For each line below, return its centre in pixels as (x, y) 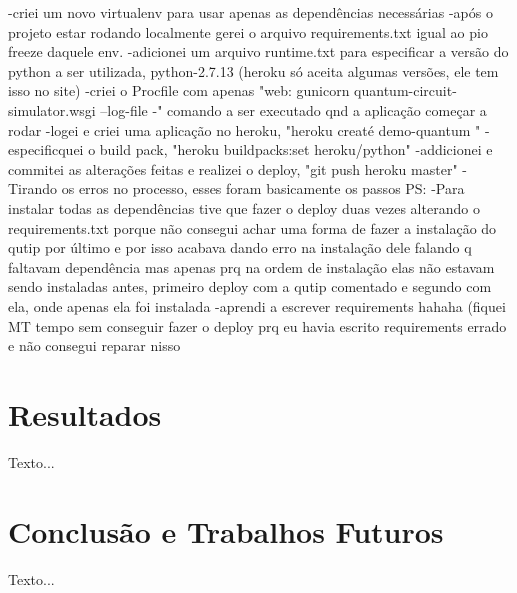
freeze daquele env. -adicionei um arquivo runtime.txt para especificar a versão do (258, 51)
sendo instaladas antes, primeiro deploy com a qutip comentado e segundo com (250, 286)
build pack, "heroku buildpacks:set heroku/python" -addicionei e (296, 149)
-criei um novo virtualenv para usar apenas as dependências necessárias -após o (250, 12)
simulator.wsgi (52, 109)
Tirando (33, 188)
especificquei (46, 149)
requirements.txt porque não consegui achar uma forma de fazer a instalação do (252, 227)
